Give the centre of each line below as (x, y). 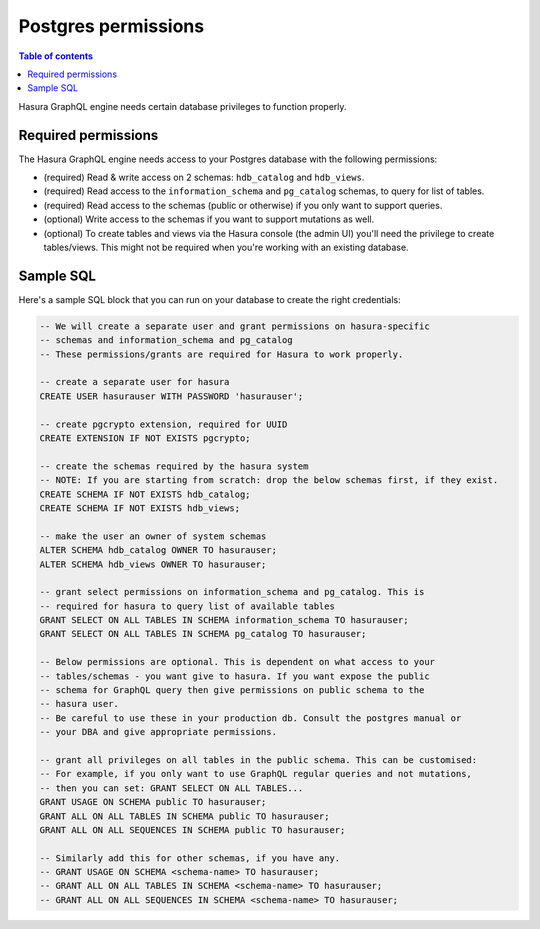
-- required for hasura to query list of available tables (187, 606)
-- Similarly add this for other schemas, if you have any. (190, 858)
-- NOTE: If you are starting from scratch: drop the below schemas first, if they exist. (269, 480)
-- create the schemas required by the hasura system (174, 466)
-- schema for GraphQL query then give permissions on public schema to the (232, 690)
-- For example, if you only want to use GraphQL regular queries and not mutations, (255, 774)
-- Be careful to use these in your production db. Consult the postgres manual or (250, 718)
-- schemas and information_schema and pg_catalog (166, 340)
